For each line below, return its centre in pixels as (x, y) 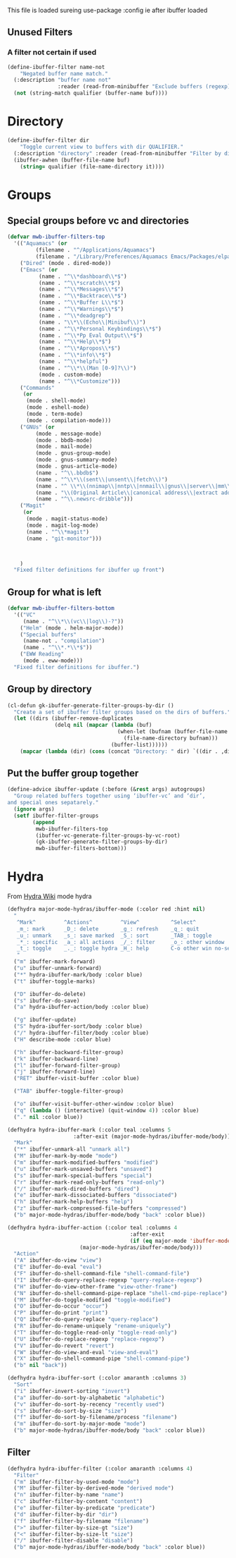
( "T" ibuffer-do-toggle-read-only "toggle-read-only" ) (96, 1332)
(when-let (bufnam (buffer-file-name (172, 732)
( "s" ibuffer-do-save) (47, 1000)
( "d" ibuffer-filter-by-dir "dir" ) (66, 1514)
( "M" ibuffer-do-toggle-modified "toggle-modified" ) (92, 1300)
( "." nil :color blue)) (48, 1117)
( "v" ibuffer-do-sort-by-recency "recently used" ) (89, 1404)
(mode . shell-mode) (56, 401)
